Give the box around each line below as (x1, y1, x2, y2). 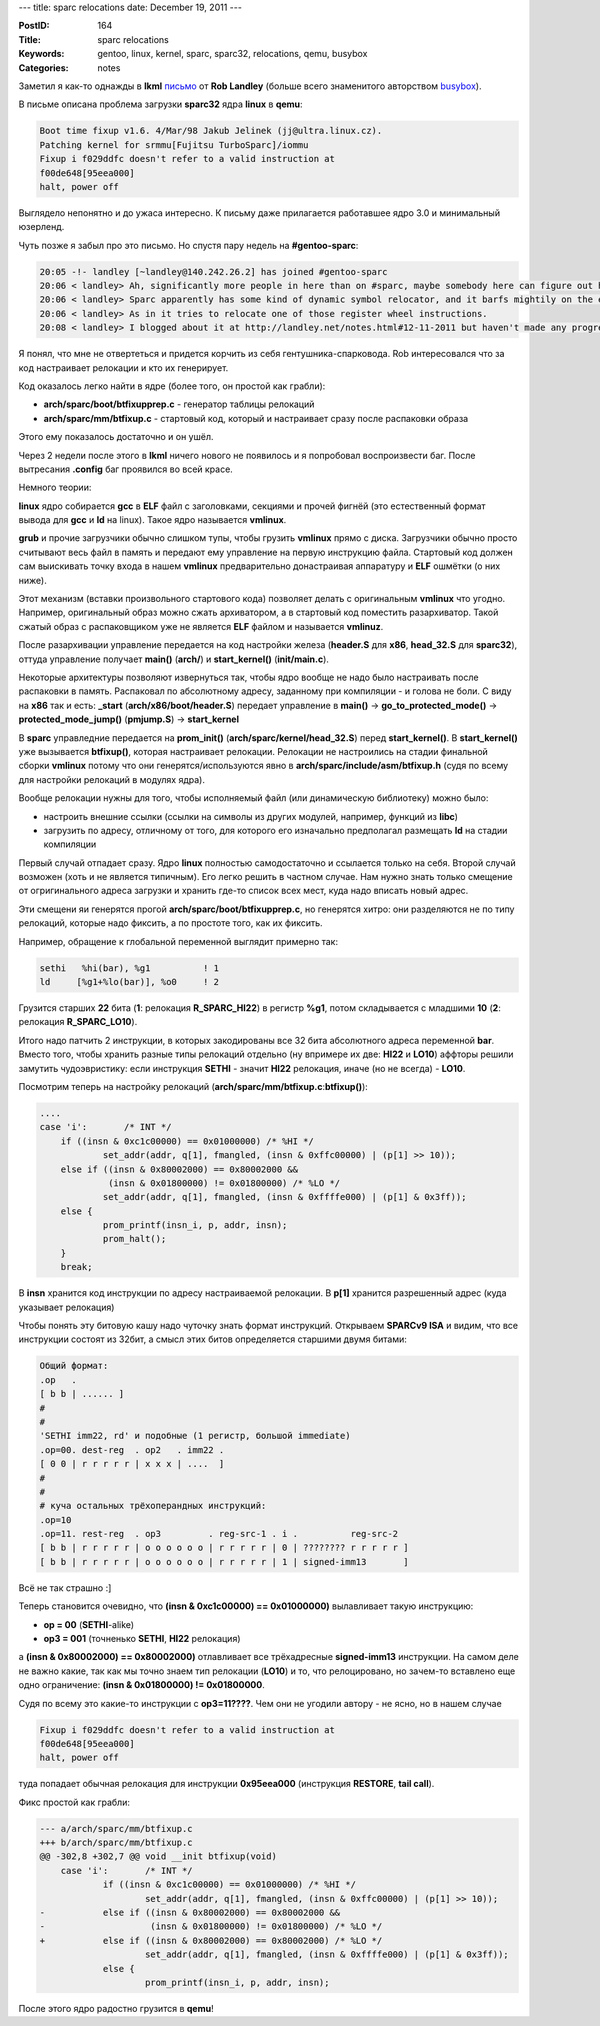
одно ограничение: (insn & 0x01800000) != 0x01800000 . (18, 1679, 265, 1691)
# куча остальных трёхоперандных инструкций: (39, 1500, 267, 1512)
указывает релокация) (18, 1301, 115, 1313)
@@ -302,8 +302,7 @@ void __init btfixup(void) (39, 1851, 277, 1862)
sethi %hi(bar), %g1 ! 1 (39, 962, 220, 974)
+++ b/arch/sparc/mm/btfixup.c (39, 1837, 194, 1849)
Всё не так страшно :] (18, 1581, 112, 1594)
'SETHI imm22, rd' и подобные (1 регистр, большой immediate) (39, 1430, 351, 1442)
